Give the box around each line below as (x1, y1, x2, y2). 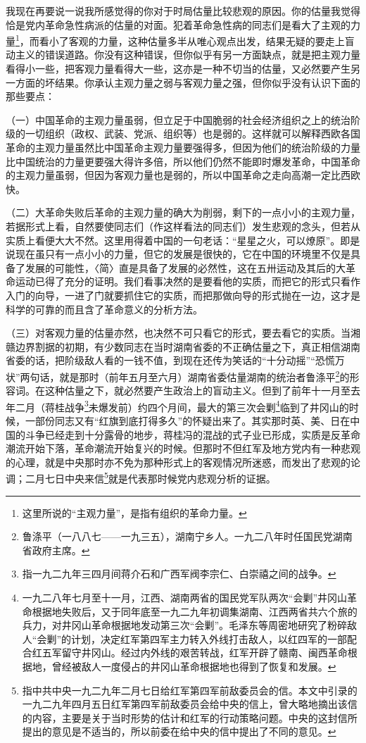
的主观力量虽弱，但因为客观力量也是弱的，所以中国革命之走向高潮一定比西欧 (6, 168, 360, 182)
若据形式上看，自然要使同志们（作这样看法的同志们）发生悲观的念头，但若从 (6, 218, 360, 233)
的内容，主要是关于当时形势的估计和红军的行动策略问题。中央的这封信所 (22, 710, 358, 725)
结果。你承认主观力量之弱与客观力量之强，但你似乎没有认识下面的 (54, 75, 360, 89)
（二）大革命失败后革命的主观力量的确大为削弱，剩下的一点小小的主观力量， (6, 205, 360, 220)
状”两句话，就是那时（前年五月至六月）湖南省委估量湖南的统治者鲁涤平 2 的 (6, 367, 350, 384)
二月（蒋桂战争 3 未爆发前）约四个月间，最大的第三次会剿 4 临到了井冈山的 (15, 397, 349, 414)
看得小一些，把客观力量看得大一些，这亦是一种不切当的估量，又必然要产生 (6, 61, 351, 76)
